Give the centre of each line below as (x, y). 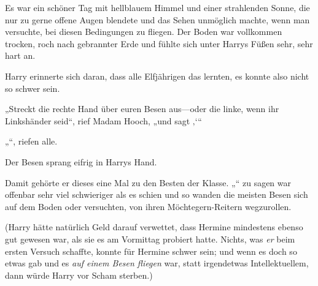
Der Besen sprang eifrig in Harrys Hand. (81, 161)
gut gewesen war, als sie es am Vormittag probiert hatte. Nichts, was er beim (150, 239)
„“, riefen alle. (31, 141)
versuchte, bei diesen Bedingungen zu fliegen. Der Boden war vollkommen (144, 32)
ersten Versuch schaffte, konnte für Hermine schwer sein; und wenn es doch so (151, 251)
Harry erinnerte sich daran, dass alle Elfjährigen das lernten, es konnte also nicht (157, 76)
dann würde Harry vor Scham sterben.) (79, 275)
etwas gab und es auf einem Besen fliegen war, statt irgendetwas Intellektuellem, (157, 263)
